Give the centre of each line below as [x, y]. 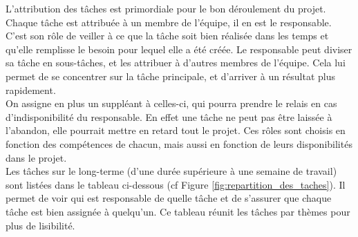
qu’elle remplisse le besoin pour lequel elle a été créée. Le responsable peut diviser [179, 49]
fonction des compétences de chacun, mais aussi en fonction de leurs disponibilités [179, 143]
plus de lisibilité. [40, 225]
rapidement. [31, 89]
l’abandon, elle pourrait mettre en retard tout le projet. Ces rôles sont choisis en [176, 130]
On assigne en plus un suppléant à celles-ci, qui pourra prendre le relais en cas [171, 103]
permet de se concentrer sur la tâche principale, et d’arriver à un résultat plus [171, 76]
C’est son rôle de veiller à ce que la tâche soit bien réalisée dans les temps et [167, 36]
